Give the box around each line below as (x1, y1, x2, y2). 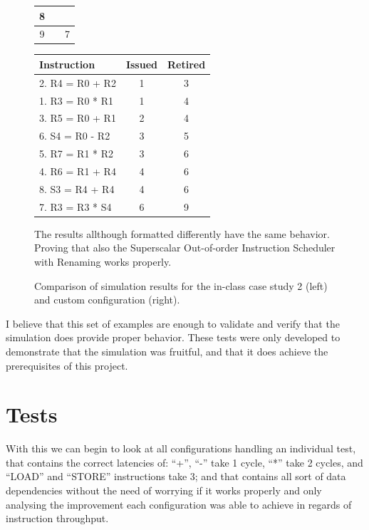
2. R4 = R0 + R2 (39, 75, 116, 90)
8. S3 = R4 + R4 (39, 181, 115, 196)
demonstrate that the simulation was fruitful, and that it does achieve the (6, 343, 328, 358)
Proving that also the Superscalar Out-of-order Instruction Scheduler (34, 240, 336, 255)
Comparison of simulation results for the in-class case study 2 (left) (34, 278, 328, 293)
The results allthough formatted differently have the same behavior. (34, 226, 330, 241)
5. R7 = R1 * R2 (39, 146, 114, 161)
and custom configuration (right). (34, 292, 180, 307)
